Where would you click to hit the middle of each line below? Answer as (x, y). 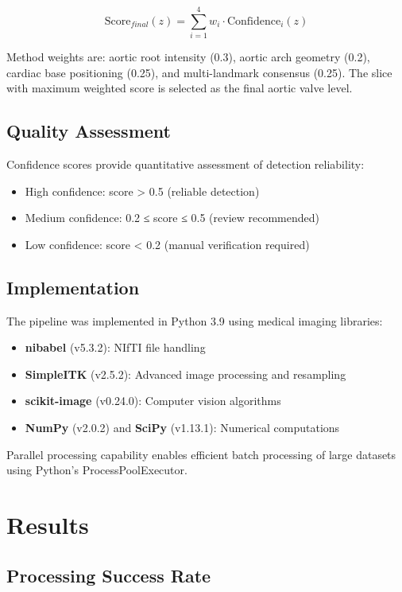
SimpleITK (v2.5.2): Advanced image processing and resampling (186, 374)
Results (48, 525)
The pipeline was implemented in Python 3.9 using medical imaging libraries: (195, 320)
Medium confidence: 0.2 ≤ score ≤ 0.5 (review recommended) (172, 218)
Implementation (73, 287)
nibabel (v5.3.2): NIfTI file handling (115, 347)
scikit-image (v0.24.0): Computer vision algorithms (153, 401)
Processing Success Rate (109, 575)
